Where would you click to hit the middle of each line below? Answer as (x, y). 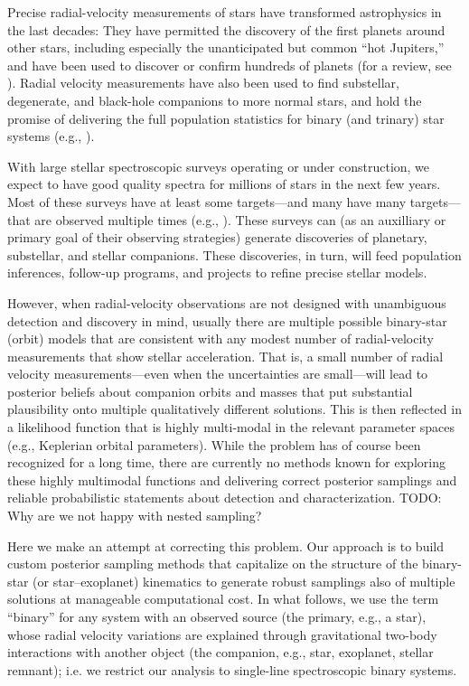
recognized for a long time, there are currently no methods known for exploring (226, 462)
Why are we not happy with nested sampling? (135, 516)
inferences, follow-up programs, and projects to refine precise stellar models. (217, 273)
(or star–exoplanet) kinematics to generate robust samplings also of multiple (244, 581)
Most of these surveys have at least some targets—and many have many (207, 201)
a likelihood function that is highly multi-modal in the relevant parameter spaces (231, 427)
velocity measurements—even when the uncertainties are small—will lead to (218, 374)
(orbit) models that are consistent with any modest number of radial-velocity (220, 338)
